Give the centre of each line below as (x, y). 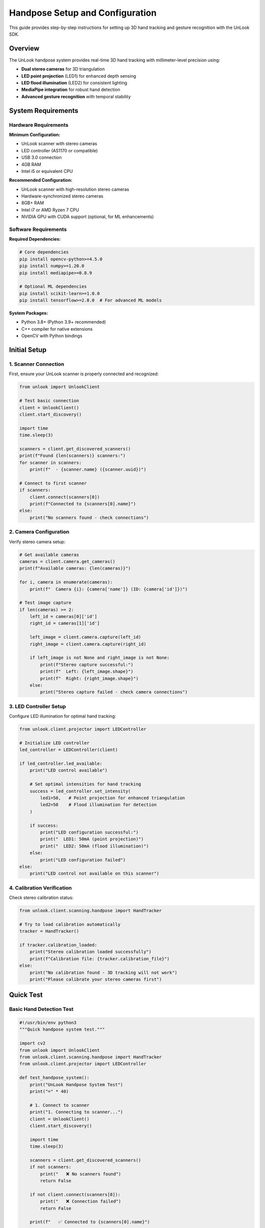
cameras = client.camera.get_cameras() (67, 561)
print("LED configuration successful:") (89, 832)
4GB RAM (31, 164)
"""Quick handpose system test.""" (62, 1030)
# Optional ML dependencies (53, 287)
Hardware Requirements (39, 125)
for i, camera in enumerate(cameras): (66, 582)
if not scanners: (51, 1167)
